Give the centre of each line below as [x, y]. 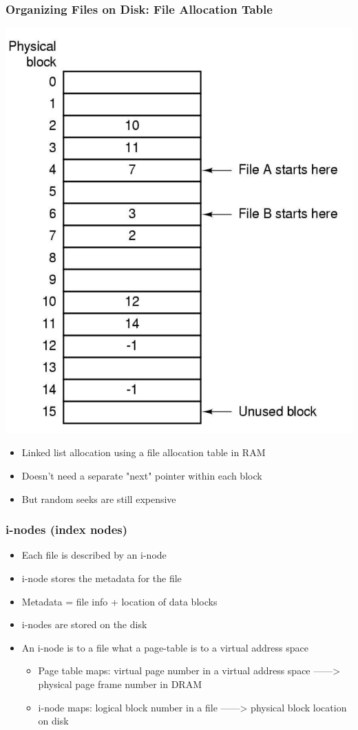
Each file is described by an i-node [94, 555]
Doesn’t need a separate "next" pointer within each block [142, 475]
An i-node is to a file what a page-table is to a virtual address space [165, 647]
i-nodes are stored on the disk [84, 624]
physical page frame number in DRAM [120, 684]
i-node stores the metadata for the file [102, 578]
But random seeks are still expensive [99, 498]
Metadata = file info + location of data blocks [119, 601]
